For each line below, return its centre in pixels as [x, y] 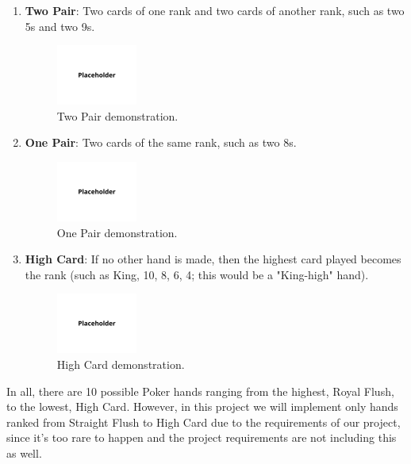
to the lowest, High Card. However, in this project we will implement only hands [202, 406]
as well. [24, 453]
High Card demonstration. [121, 364]
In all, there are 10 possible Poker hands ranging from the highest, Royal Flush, [200, 391]
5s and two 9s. [60, 26]
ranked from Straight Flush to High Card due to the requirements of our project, [204, 422]
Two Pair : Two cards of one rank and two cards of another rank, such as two [215, 10]
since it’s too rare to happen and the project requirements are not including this [202, 437]
